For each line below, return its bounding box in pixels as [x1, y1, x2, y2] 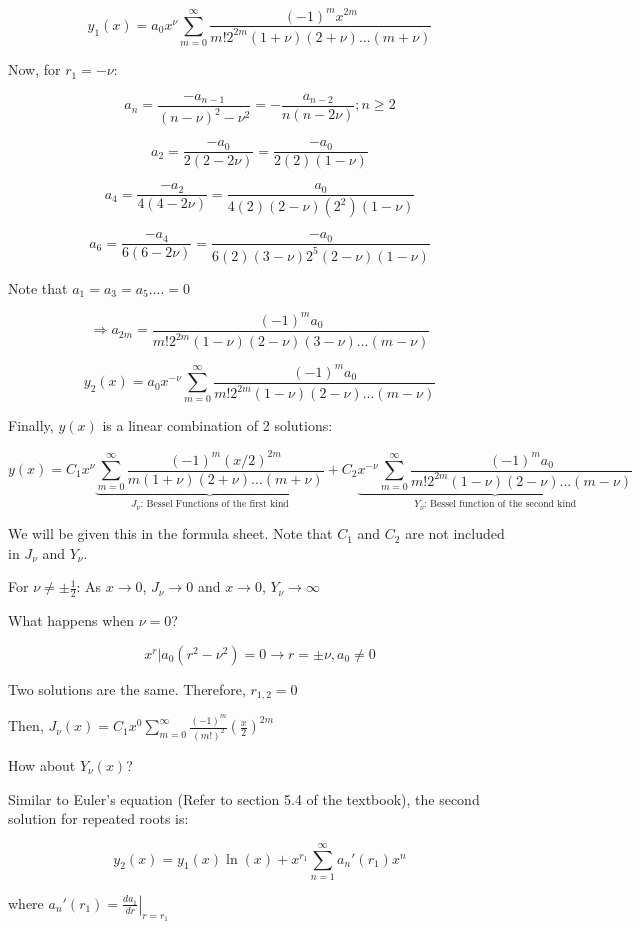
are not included [405, 523, 505, 544]
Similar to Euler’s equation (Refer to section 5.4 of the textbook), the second [8, 788, 480, 809]
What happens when [8, 610, 135, 631]
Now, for [8, 59, 61, 80]
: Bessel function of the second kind [424, 499, 577, 510]
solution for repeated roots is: [8, 808, 189, 829]
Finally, [8, 415, 54, 436]
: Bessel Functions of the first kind [140, 499, 289, 510]
